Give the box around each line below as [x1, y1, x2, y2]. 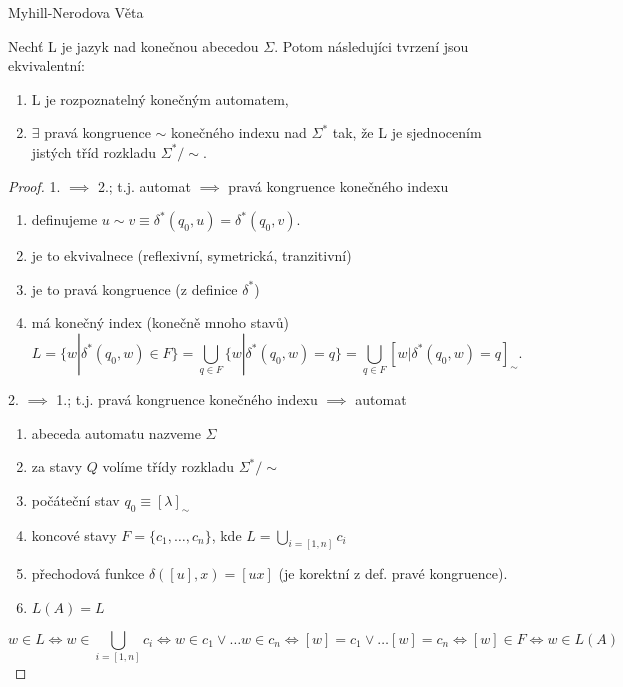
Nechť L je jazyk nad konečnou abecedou [8, 35, 259, 56]
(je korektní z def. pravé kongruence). [278, 563, 508, 584]
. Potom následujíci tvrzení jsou [274, 35, 469, 56]
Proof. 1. [8, 175, 61, 196]
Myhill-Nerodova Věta [8, 2, 144, 22]
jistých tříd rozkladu [31, 141, 157, 162]
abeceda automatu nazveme [31, 422, 201, 443]
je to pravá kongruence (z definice [31, 278, 238, 299]
